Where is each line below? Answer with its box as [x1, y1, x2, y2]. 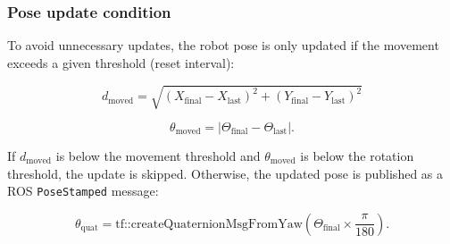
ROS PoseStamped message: [7, 181, 159, 200]
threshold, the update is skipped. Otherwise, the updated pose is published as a [7, 164, 444, 182]
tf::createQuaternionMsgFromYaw [115, 217, 303, 231]
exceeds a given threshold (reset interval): [7, 53, 235, 72]
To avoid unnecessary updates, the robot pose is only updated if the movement [7, 36, 439, 55]
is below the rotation [300, 146, 414, 164]
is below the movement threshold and [55, 146, 261, 164]
